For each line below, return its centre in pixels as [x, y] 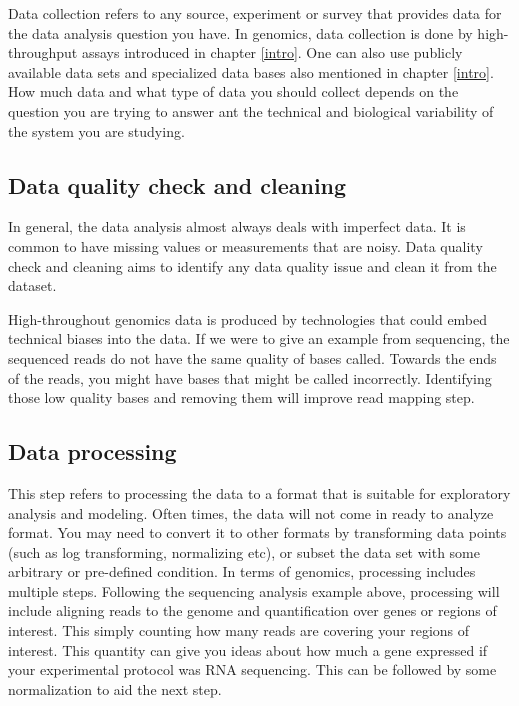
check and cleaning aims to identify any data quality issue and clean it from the [252, 265]
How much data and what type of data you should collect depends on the [233, 91]
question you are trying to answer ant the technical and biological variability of [251, 110]
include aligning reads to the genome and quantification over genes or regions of [252, 610]
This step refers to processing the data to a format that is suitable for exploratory [259, 492]
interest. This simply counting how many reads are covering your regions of [239, 630]
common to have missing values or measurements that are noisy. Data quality [245, 245]
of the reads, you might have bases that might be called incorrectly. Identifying [250, 377]
